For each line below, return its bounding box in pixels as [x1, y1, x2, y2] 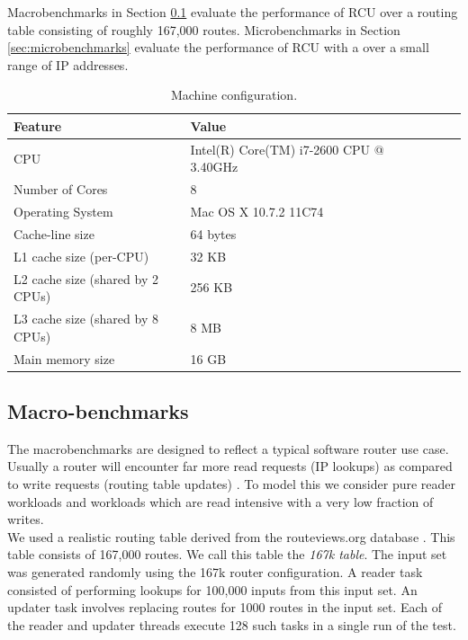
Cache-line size [13, 224, 94, 243]
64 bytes [190, 224, 237, 243]
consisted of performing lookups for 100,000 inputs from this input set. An [7, 580, 418, 599]
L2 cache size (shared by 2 [13, 269, 158, 288]
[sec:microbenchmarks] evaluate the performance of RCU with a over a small [7, 38, 429, 57]
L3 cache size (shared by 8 [13, 309, 158, 328]
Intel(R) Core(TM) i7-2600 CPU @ [190, 139, 384, 158]
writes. [7, 510, 44, 529]
